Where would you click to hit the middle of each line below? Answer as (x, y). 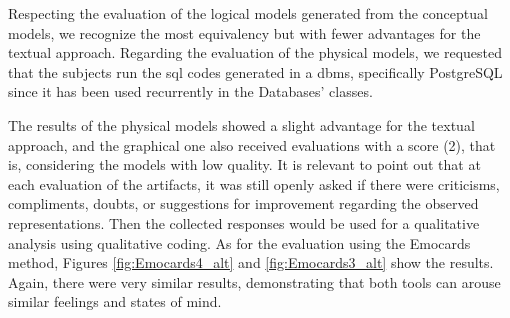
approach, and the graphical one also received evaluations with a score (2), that (252, 144)
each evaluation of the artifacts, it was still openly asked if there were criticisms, (254, 183)
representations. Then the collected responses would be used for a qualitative (244, 222)
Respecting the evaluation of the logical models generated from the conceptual (248, 13)
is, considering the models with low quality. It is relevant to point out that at (244, 164)
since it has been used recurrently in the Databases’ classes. (190, 91)
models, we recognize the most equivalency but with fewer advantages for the (244, 32)
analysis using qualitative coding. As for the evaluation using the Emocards (239, 242)
